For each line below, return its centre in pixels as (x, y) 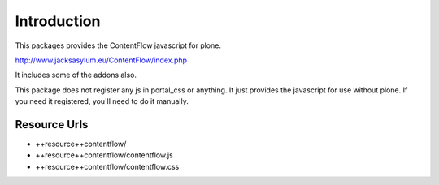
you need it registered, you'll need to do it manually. (102, 101)
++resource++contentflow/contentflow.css (107, 166)
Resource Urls (52, 125)
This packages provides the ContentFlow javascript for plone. (118, 45)
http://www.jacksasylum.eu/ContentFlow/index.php (101, 60)
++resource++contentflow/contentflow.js (104, 155)
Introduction (58, 21)
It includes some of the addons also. (76, 75)
